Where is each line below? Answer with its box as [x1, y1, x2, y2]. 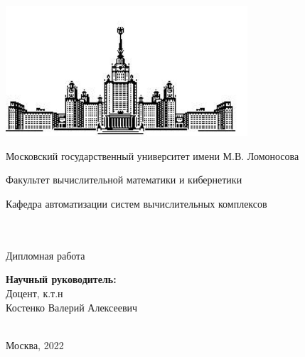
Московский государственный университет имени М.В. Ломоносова [6, 148, 299, 163]
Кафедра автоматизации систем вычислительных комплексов [6, 196, 267, 211]
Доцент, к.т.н [6, 285, 63, 300]
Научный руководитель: [6, 272, 117, 287]
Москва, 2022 [6, 337, 64, 352]
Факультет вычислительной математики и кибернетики [6, 172, 242, 187]
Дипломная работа [6, 247, 85, 262]
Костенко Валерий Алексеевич [6, 299, 138, 314]
